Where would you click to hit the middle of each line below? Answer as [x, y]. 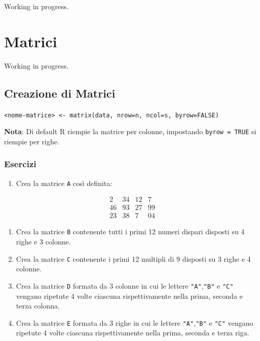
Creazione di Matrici [60, 93]
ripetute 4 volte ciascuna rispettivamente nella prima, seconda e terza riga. [133, 333]
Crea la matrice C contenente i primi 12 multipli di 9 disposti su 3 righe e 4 [133, 258]
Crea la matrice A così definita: [64, 183]
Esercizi [20, 164]
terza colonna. [38, 306]
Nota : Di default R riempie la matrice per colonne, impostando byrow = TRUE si [130, 131]
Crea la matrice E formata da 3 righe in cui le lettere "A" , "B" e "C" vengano [135, 322]
